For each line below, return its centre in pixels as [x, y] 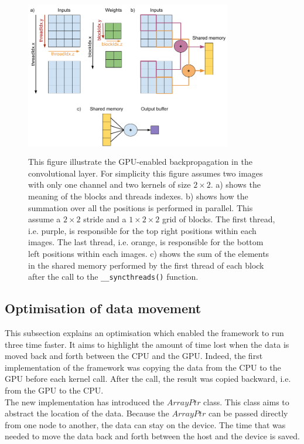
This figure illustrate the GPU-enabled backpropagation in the [140, 162]
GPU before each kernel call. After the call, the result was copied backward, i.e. [148, 379]
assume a [45, 219]
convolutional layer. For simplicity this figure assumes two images [146, 173]
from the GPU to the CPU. [54, 390]
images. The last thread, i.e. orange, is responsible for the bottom [146, 242]
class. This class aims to [246, 401]
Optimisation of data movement [103, 308]
